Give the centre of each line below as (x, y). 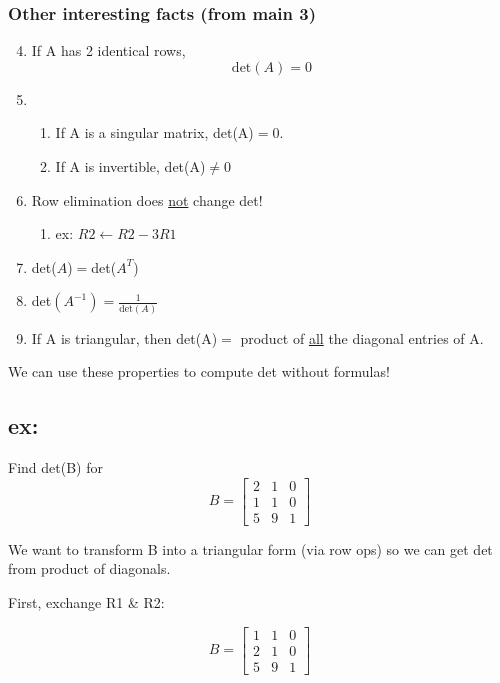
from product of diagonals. (89, 568)
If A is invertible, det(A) (130, 166)
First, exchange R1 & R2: (86, 601)
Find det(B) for (55, 467)
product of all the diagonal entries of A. (362, 337)
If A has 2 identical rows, (108, 50)
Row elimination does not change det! (147, 199)
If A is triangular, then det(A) (124, 337)
